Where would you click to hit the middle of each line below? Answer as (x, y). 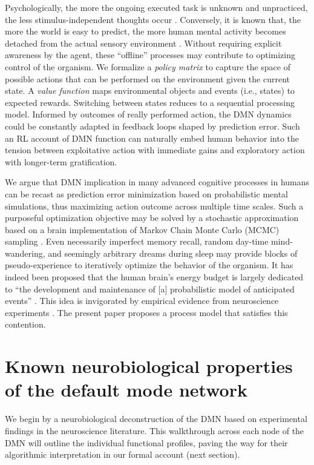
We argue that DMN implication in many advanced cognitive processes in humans (157, 182)
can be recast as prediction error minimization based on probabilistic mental (146, 193)
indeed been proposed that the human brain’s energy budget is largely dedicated (154, 277)
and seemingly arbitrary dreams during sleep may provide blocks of (173, 253)
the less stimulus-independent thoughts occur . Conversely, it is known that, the (153, 19)
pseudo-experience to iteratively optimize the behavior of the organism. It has (149, 265)
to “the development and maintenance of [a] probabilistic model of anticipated (150, 289)
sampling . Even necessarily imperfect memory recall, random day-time (137, 241)
